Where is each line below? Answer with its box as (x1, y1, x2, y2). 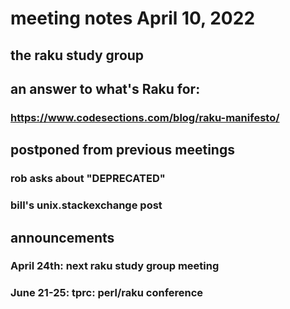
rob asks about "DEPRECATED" (10, 172, 166, 186)
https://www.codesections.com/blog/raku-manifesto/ (10, 110, 280, 124)
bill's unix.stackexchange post (10, 198, 163, 212)
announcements (10, 229, 115, 246)
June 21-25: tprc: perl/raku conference (10, 286, 204, 300)
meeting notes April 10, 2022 (10, 7, 256, 30)
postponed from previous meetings (10, 142, 235, 159)
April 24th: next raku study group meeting (10, 259, 220, 273)
